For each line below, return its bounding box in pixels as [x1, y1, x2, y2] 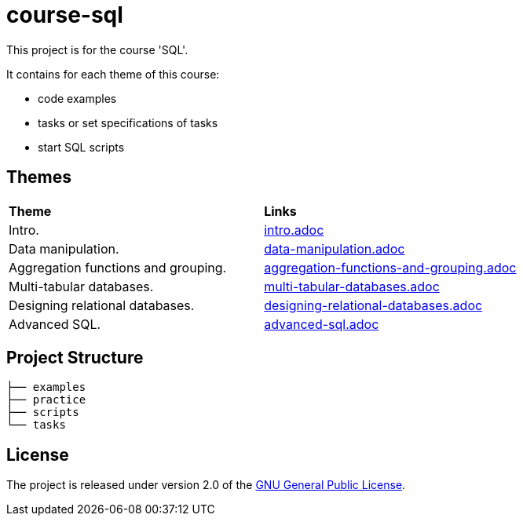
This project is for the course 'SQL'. [6, 42, 188, 57]
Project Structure [6, 348, 144, 368]
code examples [38, 91, 117, 105]
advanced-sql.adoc [264, 316, 379, 332]
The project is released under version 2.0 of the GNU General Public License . [6, 478, 406, 492]
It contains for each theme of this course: [6, 67, 220, 81]
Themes [6, 167, 72, 188]
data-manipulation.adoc [264, 240, 405, 257]
